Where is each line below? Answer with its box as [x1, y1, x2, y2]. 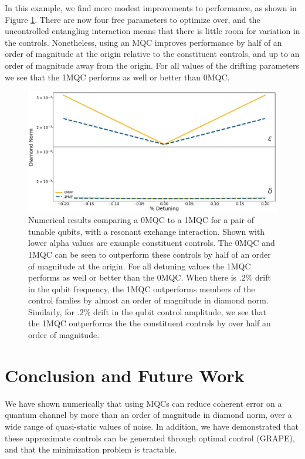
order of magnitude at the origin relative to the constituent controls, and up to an [5, 48, 300, 60]
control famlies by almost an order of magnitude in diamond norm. [28, 294, 269, 306]
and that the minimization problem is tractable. [5, 443, 177, 455]
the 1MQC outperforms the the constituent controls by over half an [28, 317, 271, 329]
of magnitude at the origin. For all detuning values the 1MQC [28, 259, 251, 272]
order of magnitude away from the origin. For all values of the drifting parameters [5, 59, 299, 71]
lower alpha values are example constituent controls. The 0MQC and [28, 237, 275, 249]
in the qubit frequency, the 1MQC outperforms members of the [28, 282, 255, 295]
